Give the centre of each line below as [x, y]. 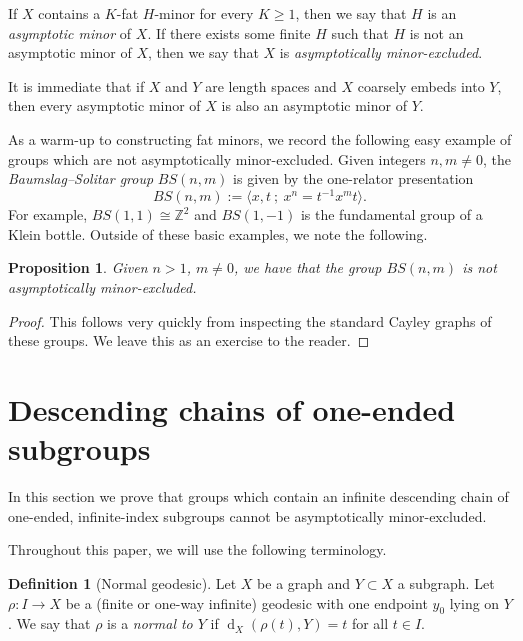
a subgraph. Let [446, 582]
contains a [69, 13]
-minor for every [204, 13]
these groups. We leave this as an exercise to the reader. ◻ [189, 340]
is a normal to [150, 623]
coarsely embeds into [421, 85]
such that [360, 32]
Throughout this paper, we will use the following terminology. [197, 549]
